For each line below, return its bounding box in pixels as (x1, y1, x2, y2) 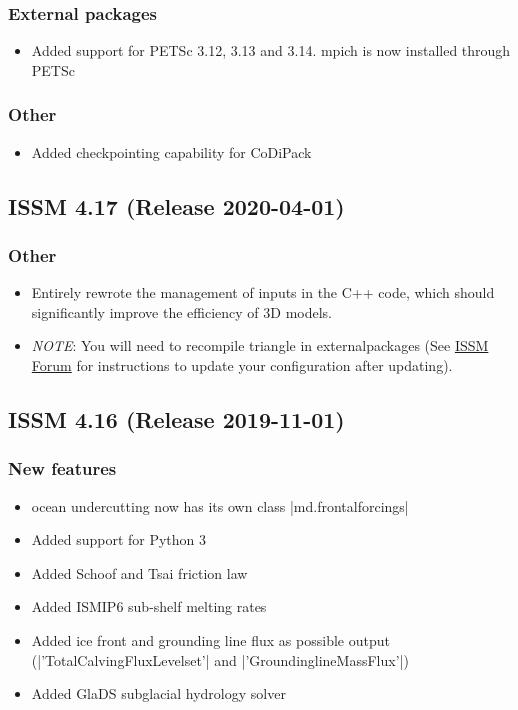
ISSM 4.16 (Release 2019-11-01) (8, 403, 345, 434)
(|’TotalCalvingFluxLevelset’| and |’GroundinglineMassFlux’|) (31, 649, 409, 670)
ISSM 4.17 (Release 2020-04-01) (8, 190, 345, 221)
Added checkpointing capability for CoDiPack (31, 141, 312, 162)
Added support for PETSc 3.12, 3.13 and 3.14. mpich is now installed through (31, 40, 511, 61)
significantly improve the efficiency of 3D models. (31, 301, 332, 322)
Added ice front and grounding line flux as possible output (31, 629, 390, 650)
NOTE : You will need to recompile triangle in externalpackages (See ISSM (31, 335, 489, 356)
